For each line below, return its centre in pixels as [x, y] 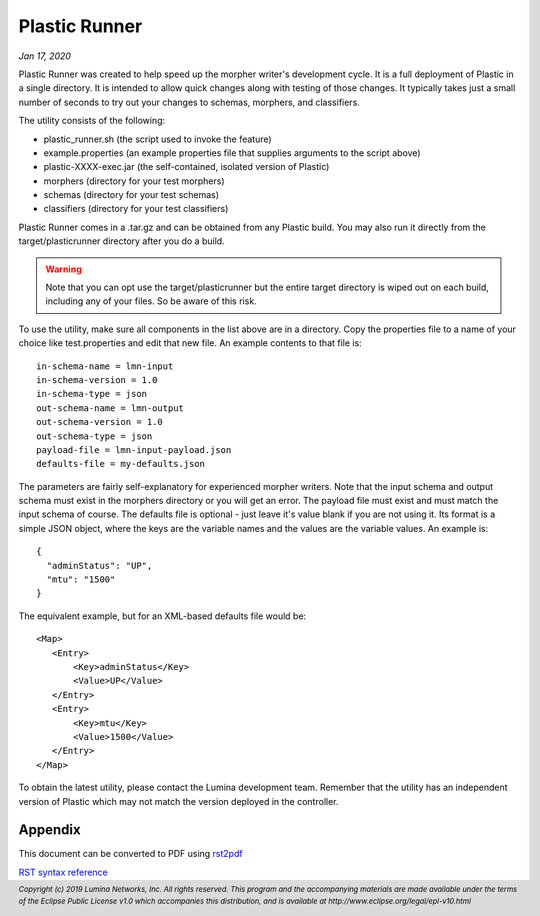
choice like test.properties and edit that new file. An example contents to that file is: [190, 343]
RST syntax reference [63, 872]
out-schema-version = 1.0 [100, 422]
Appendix [49, 830]
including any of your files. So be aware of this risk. [151, 301]
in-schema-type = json [92, 394]
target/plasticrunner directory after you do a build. [121, 241]
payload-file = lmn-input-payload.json [134, 449]
